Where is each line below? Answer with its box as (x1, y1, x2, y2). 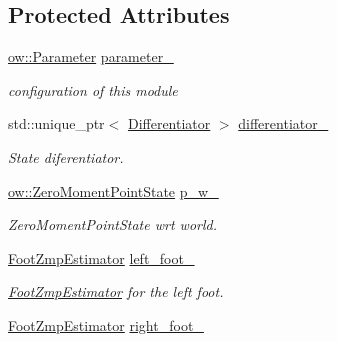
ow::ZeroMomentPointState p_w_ (8, 180, 219, 201)
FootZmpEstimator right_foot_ (8, 314, 204, 335)
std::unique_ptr (8, 113, 105, 134)
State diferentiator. (8, 146, 124, 167)
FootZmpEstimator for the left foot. (8, 281, 224, 302)
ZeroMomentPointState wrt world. (8, 214, 217, 235)
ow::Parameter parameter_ (8, 46, 174, 67)
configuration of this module (8, 79, 178, 100)
